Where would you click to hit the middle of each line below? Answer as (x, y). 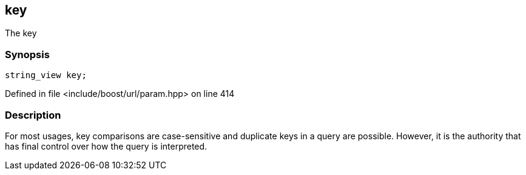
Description (33, 115)
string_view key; (46, 75)
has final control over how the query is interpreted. (106, 146)
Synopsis (27, 54)
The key (21, 33)
